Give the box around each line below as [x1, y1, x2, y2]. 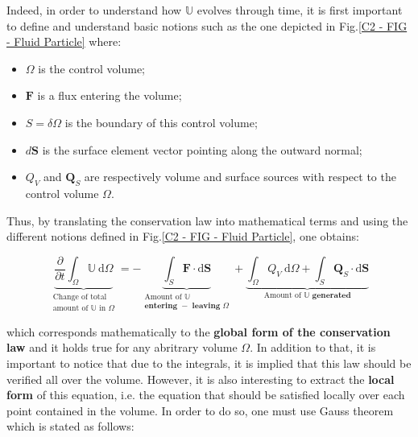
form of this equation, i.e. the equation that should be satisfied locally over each [6, 386, 405, 403]
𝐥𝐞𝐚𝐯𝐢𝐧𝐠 [192, 302, 221, 311]
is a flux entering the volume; [37, 87, 182, 104]
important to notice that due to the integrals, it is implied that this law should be [6, 355, 412, 372]
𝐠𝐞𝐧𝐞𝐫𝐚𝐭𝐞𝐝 [312, 291, 351, 299]
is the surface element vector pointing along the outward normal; [42, 141, 362, 158]
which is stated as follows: [6, 418, 135, 435]
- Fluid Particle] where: [6, 33, 122, 50]
